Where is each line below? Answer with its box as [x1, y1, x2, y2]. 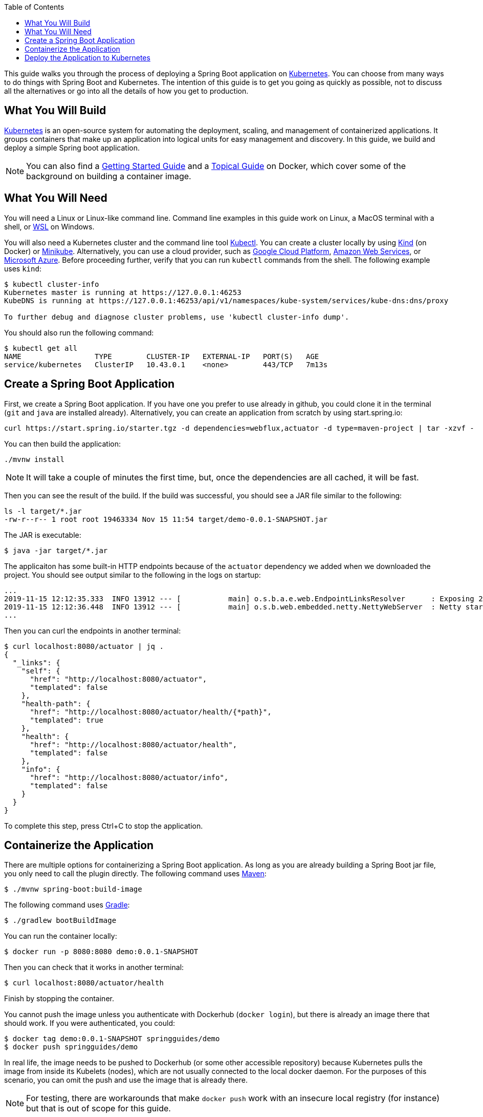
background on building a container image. [26, 171, 191, 181]
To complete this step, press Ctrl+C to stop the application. [4, 821, 203, 830]
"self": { [21, 666, 60, 675]
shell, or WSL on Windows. [4, 222, 95, 231]
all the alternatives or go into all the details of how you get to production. [4, 87, 249, 95]
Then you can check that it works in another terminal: [4, 963, 184, 972]
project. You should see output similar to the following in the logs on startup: [4, 570, 261, 579]
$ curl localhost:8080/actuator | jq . [4, 642, 164, 650]
